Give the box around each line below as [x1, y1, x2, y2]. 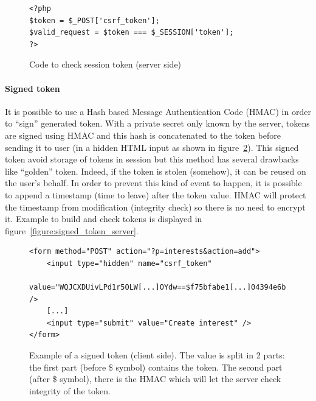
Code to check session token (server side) [29, 58, 182, 71]
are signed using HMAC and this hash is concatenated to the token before [5, 128, 281, 141]
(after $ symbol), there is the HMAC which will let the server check [29, 372, 281, 385]
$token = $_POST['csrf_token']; [29, 16, 160, 25]
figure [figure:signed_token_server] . [5, 224, 139, 237]
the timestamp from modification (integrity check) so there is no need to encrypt [5, 200, 306, 213]
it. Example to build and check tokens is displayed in [5, 212, 202, 225]
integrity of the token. [29, 384, 111, 397]
